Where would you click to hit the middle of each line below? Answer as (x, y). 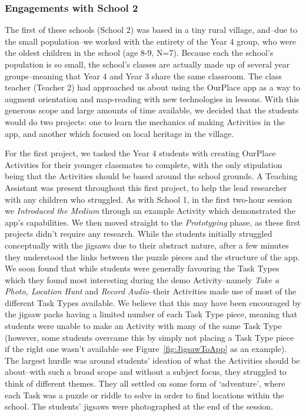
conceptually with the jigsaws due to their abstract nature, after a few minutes (147, 245)
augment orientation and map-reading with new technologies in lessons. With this (152, 98)
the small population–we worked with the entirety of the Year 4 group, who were (150, 41)
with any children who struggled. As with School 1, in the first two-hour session (149, 199)
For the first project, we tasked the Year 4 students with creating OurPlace (140, 153)
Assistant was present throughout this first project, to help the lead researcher (146, 187)
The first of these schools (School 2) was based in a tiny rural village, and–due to (151, 30)
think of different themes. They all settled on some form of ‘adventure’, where (145, 383)
